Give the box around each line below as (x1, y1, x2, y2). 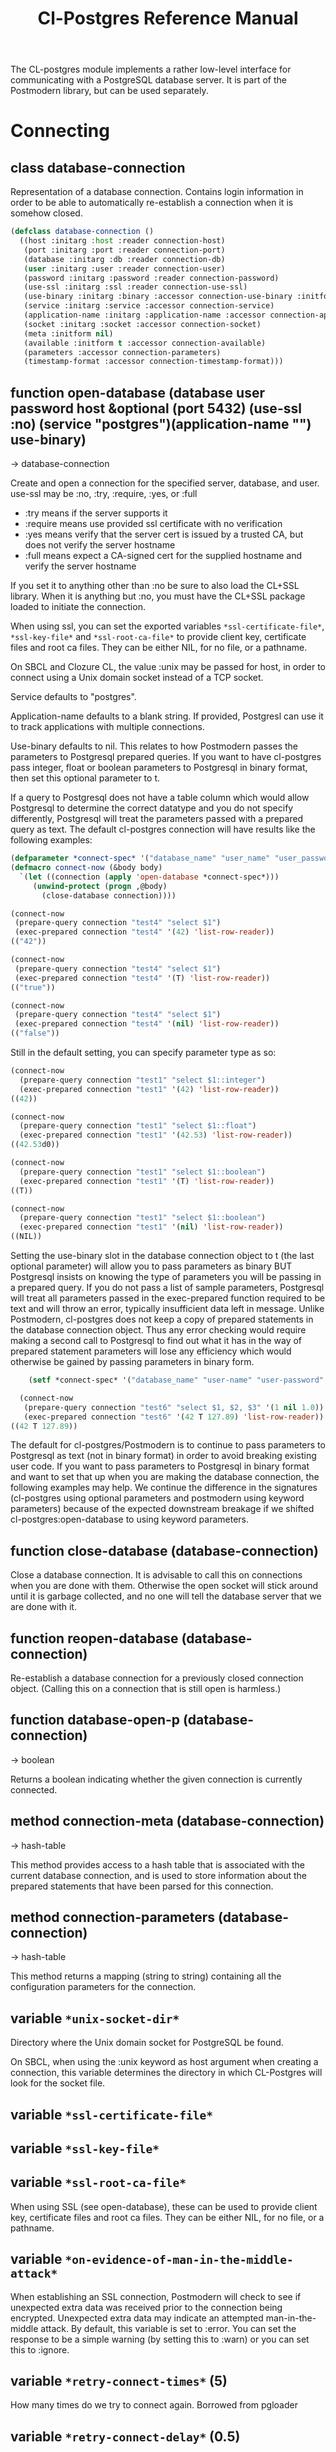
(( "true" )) (10, 982, 56, 992)
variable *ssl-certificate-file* (10, 2106, 213, 2123)
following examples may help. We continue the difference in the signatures (10, 1482, 318, 1494)
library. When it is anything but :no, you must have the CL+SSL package (10, 590, 306, 602)
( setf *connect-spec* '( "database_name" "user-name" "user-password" (28, 1375, 325, 1385)
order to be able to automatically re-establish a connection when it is (10, 197, 294, 209)
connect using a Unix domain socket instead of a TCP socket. (10, 672, 264, 684)
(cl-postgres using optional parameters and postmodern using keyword (10, 1492, 305, 1504)
